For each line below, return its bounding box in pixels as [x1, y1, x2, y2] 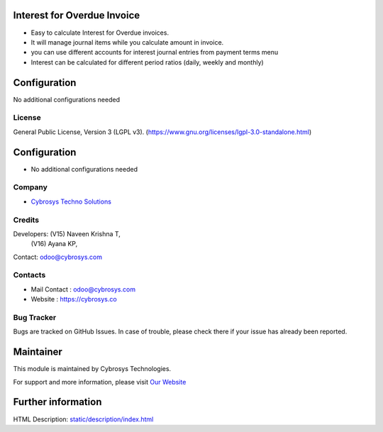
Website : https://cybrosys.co [30, 295, 117, 304]
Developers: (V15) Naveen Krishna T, [13, 229, 121, 238]
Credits [13, 215, 39, 225]
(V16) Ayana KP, [30, 240, 78, 248]
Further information [13, 396, 102, 408]
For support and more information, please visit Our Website [13, 377, 187, 386]
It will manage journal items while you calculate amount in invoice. [30, 38, 224, 46]
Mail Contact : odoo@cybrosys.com [30, 284, 136, 294]
